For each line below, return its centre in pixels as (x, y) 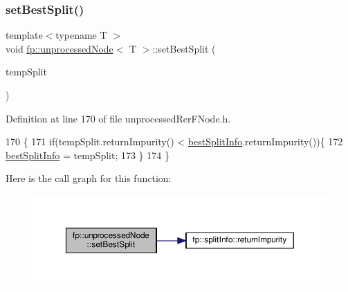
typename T (81, 35)
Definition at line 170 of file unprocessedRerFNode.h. (118, 118)
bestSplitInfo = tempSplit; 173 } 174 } (88, 155)
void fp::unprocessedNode (59, 48)
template (24, 35)
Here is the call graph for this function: (89, 178)
